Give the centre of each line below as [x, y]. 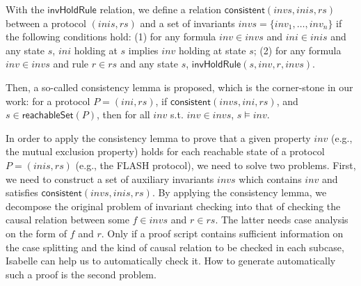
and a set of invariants [187, 23]
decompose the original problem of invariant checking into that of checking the [173, 206]
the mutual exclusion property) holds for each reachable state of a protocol [165, 151]
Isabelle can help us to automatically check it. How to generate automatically [171, 261]
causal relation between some [67, 220]
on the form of [36, 233]
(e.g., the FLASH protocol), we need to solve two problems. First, [216, 165]
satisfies [22, 192]
